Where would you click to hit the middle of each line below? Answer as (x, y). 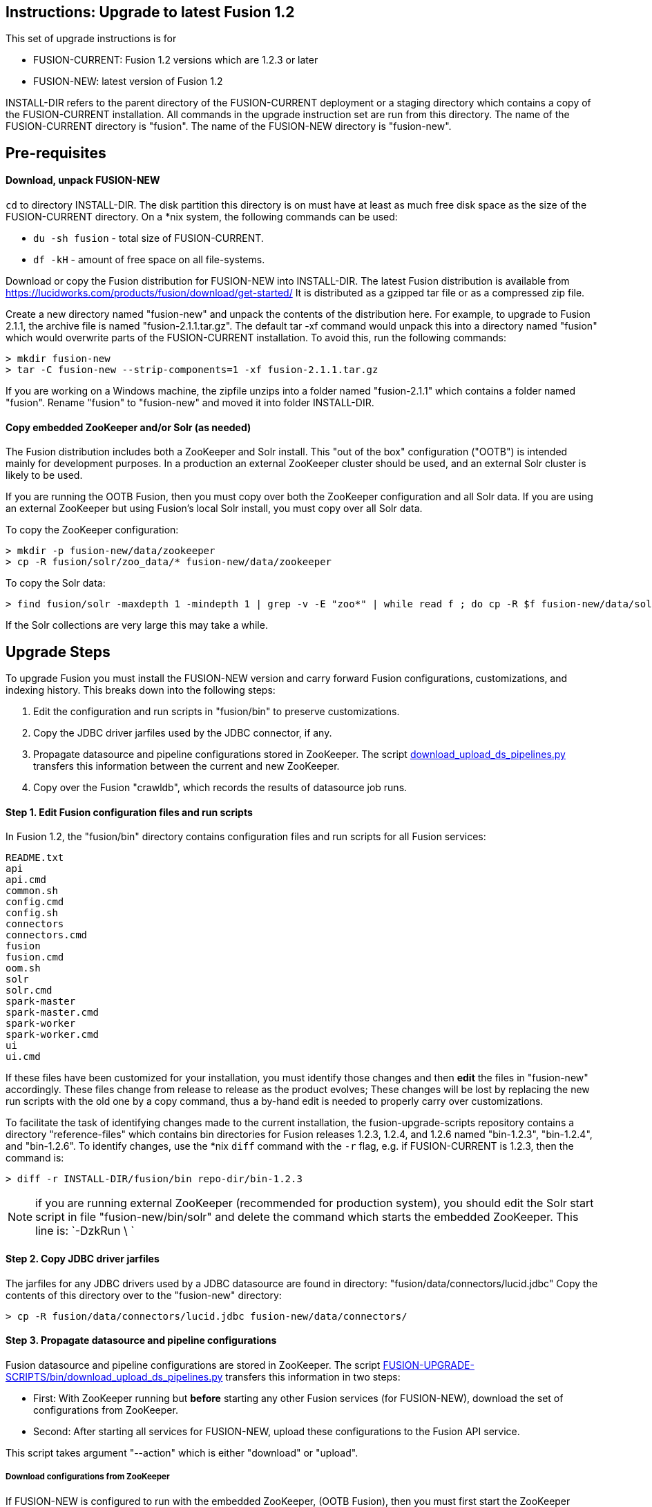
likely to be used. (44, 475)
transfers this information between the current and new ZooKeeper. (186, 766)
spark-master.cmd (52, 1013)
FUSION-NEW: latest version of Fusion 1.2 (128, 82)
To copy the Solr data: (56, 583)
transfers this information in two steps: (313, 1376)
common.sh (32, 891)
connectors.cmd (47, 935)
